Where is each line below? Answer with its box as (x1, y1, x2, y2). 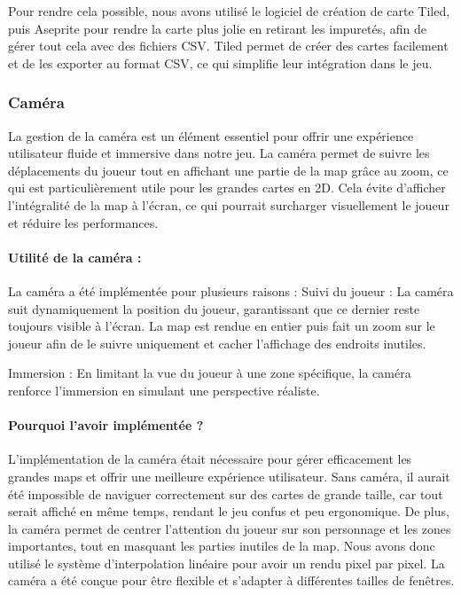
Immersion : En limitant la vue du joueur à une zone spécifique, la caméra (8, 364, 411, 382)
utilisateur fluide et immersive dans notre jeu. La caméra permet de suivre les (8, 144, 430, 162)
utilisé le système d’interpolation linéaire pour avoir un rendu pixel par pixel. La (8, 553, 445, 572)
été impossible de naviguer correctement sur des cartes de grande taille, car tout (8, 484, 443, 503)
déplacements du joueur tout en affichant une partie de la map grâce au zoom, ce (8, 160, 449, 179)
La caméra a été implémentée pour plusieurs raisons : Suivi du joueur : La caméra (8, 281, 454, 300)
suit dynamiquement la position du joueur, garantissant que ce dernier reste (8, 299, 420, 317)
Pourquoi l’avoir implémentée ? (8, 416, 204, 435)
